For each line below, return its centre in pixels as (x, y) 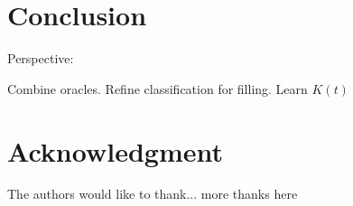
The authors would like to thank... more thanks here (153, 194)
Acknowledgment (115, 150)
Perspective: (41, 58)
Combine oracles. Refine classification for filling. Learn (158, 88)
